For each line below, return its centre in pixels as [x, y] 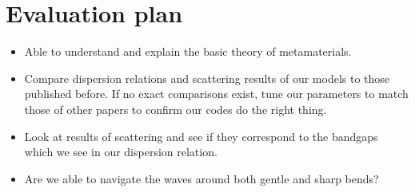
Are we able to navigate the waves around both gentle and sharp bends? [202, 178]
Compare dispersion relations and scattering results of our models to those [207, 78]
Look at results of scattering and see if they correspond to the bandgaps [201, 136]
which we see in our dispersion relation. [121, 152]
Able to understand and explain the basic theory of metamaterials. [188, 51]
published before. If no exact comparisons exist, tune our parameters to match [216, 94]
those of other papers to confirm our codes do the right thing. [176, 109]
